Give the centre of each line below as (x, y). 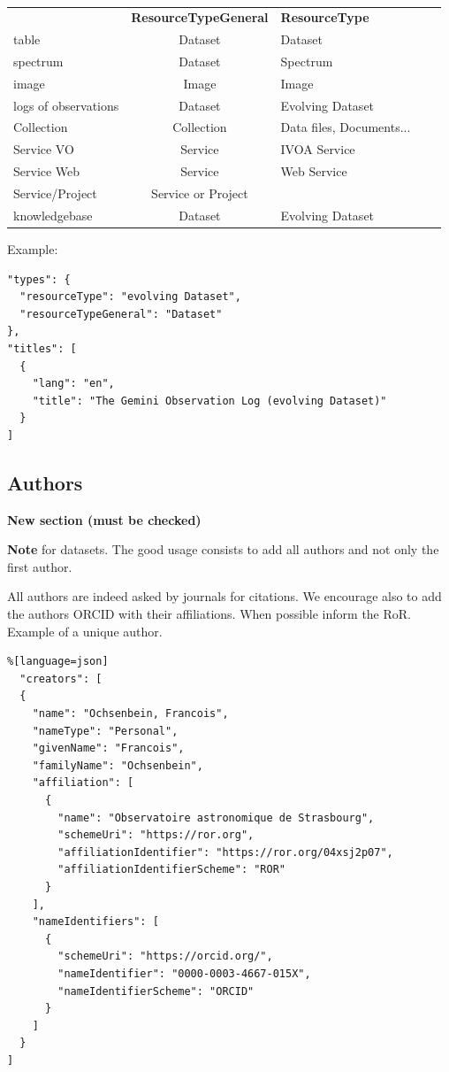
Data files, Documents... (346, 127)
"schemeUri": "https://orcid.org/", (165, 956)
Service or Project (200, 193)
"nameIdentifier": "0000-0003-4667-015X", (184, 973)
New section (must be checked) (104, 519)
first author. (40, 566)
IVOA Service (318, 149)
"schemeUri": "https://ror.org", (156, 835)
